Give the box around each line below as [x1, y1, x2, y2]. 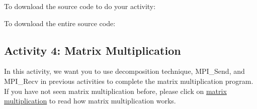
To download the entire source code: [4, 18, 116, 28]
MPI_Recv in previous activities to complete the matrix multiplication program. [4, 75, 253, 86]
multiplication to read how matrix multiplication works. [4, 95, 176, 106]
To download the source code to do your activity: [4, 1, 156, 11]
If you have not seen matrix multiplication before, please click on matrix [4, 85, 227, 96]
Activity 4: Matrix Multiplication [4, 42, 181, 58]
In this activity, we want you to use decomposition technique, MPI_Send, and [4, 66, 245, 76]
